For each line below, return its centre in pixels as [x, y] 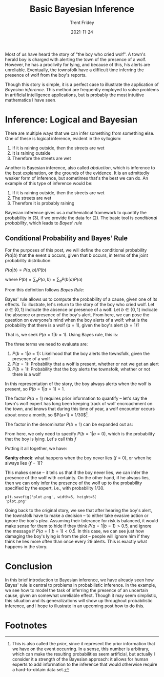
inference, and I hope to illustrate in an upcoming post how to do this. [75, 606]
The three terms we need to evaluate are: [47, 344]
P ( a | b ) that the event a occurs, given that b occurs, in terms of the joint [77, 255]
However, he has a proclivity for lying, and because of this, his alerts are [78, 64]
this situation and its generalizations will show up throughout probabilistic [79, 601]
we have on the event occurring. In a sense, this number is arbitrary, [81, 649]
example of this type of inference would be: [49, 183]
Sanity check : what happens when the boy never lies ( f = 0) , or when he [78, 458]
